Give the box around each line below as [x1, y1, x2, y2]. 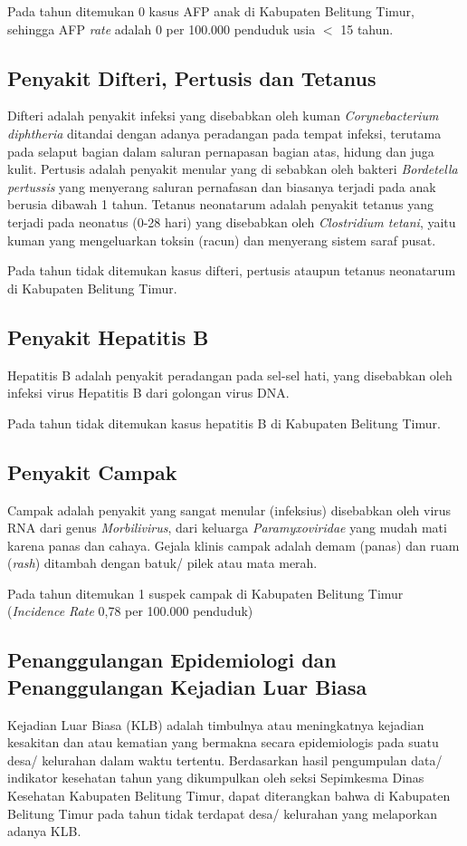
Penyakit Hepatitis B [7, 322, 209, 351]
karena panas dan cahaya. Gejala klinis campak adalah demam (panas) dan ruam [7, 535, 460, 554]
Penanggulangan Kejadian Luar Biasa [7, 672, 367, 700]
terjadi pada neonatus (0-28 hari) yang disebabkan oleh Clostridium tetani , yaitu [7, 212, 456, 231]
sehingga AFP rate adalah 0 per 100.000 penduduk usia [7, 19, 316, 38]
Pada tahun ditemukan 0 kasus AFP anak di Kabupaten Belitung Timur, [7, 2, 415, 20]
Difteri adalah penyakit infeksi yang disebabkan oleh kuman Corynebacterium [7, 106, 439, 125]
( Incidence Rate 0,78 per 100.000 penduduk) [7, 601, 253, 620]
